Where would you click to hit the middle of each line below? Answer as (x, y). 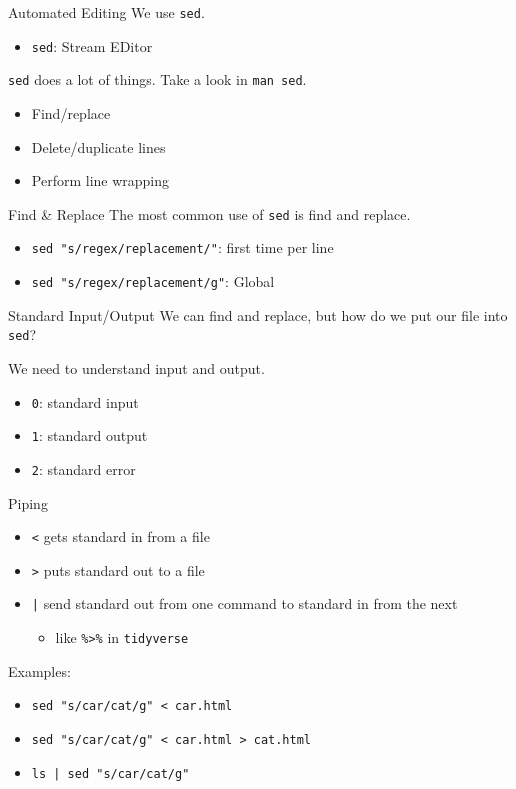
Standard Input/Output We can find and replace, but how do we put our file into (258, 314)
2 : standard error (83, 468)
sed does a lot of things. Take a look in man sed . (157, 79)
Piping (28, 502)
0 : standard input (85, 401)
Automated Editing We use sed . (106, 12)
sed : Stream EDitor (92, 45)
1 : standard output (89, 435)
